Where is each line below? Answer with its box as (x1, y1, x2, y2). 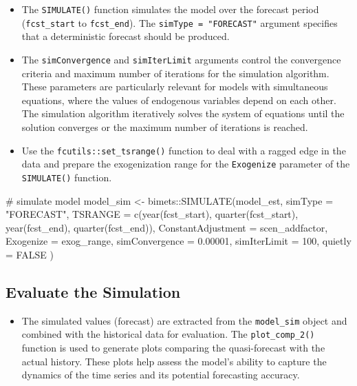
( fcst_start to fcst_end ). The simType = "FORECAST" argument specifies (21, 15, 338, 30)
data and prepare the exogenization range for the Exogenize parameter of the (21, 156, 350, 171)
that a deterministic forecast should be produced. (21, 29, 230, 43)
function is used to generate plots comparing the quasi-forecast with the (21, 340, 325, 354)
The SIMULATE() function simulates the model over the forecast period (21, 2, 319, 16)
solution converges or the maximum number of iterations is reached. (21, 119, 308, 134)
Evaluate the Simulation (6, 281, 181, 302)
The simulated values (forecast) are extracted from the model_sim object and (21, 313, 347, 327)
